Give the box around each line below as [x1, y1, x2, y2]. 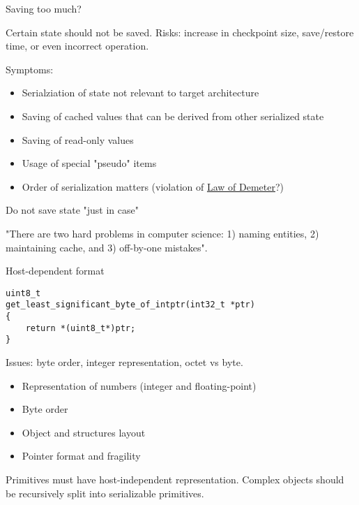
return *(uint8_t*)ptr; [25, 323, 136, 333]
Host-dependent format [6, 263, 105, 278]
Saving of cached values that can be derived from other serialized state [22, 108, 324, 123]
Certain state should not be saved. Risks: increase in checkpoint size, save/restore [6, 24, 354, 39]
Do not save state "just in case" [6, 203, 139, 217]
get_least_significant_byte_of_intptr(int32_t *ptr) [6, 300, 255, 310]
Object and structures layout [22, 425, 146, 439]
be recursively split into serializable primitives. [6, 485, 204, 500]
